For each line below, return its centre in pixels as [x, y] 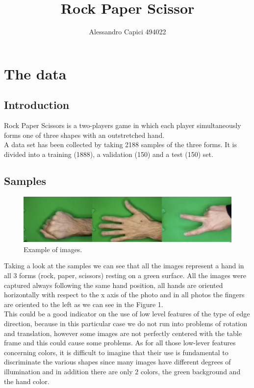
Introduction [37, 105]
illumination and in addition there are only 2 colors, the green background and [122, 371]
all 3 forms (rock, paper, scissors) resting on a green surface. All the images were [125, 275]
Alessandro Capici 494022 [127, 32]
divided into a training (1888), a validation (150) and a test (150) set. [109, 154]
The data [35, 73]
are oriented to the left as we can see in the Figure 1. [84, 304]
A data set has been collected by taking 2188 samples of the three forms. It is [120, 144]
